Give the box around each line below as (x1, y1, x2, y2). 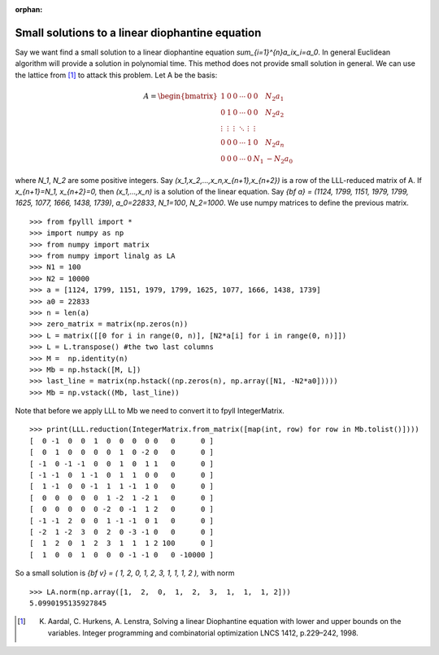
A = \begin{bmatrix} (143, 91, 219, 101)
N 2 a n (265, 138, 285, 150)
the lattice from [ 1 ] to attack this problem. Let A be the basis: (15, 70, 218, 80)
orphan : (15, 5, 43, 14)
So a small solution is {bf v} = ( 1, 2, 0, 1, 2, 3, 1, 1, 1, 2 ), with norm (15, 568, 235, 578)
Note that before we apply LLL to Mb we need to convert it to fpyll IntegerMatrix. (15, 406, 285, 416)
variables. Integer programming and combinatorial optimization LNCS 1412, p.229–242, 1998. (47, 627, 359, 638)
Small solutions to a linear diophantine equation (15, 25, 262, 40)
